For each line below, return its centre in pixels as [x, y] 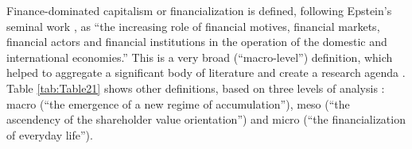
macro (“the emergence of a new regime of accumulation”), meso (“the [178, 103]
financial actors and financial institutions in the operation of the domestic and [197, 42]
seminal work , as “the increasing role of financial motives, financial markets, [193, 26]
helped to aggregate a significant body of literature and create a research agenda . [206, 73]
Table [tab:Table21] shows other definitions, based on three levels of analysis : [196, 88]
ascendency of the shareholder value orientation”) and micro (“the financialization [206, 119]
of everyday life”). [50, 134]
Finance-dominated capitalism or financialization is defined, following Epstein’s [199, 10]
